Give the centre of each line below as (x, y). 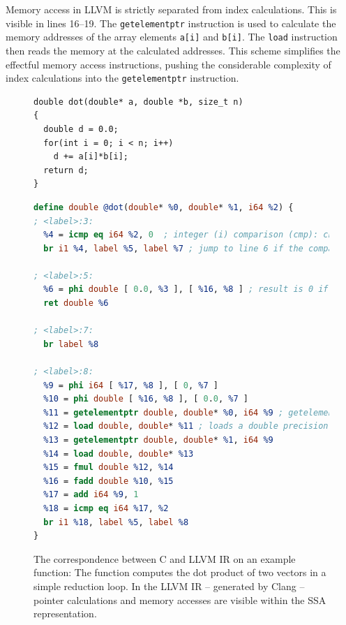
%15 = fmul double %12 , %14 (108, 468)
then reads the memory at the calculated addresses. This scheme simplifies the (173, 50)
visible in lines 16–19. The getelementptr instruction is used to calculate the (171, 23)
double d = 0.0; (81, 129)
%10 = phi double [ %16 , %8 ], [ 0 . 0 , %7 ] (146, 399)
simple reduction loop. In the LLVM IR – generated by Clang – (169, 586)
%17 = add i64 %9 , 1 (91, 495)
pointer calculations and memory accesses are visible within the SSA (180, 600)
